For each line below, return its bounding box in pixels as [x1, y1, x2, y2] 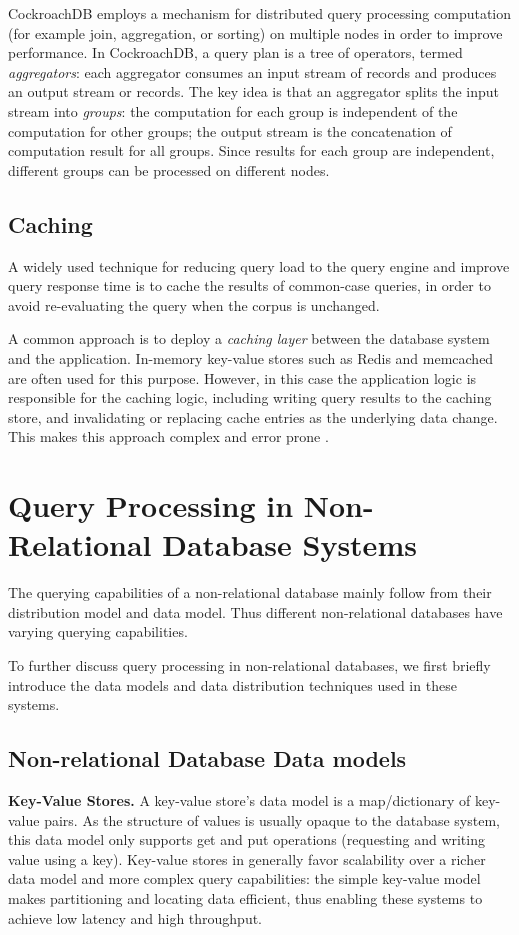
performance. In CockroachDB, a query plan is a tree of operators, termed [8, 42, 463, 63]
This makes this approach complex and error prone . [8, 426, 329, 447]
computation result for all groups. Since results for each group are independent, [8, 140, 495, 161]
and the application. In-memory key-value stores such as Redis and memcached [8, 347, 494, 368]
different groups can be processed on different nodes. [8, 159, 330, 180]
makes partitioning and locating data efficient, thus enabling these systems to [8, 887, 483, 908]
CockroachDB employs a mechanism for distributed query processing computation [8, 3, 512, 23]
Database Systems [162, 524, 417, 565]
